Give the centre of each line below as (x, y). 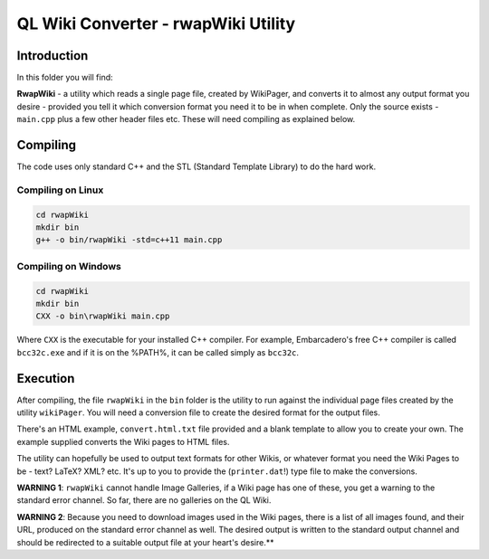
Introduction (53, 56)
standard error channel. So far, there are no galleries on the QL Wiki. (144, 500)
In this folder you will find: (65, 78)
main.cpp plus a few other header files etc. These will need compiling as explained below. (186, 119)
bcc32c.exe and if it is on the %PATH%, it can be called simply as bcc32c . (158, 352)
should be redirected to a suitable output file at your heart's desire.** (145, 542)
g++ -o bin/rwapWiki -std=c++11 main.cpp (129, 240)
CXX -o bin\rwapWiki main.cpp (103, 316)
